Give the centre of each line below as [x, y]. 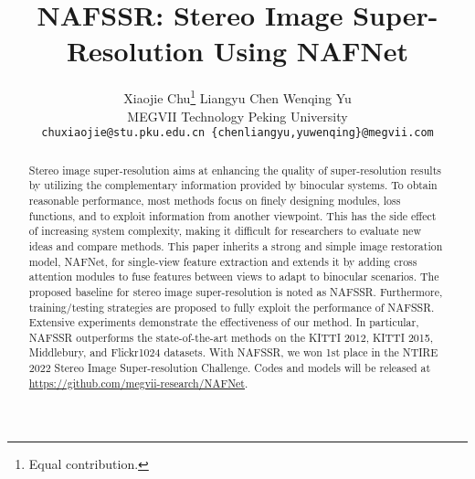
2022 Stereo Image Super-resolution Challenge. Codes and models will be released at [230, 368]
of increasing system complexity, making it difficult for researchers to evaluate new [225, 231]
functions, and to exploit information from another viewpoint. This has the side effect [232, 215]
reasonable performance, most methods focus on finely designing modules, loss [215, 200]
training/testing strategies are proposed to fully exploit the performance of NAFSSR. [232, 307]
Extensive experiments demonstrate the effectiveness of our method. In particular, [224, 322]
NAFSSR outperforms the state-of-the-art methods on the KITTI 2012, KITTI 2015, [231, 337]
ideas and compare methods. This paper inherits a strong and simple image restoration [236, 245]
